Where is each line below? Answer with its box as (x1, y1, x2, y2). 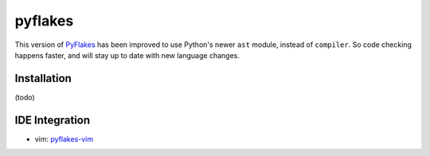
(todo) (14, 92, 35, 102)
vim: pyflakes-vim (34, 134, 94, 143)
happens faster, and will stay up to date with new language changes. (14, 50, 240, 60)
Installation (14, 72, 72, 85)
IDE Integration (14, 113, 91, 127)
